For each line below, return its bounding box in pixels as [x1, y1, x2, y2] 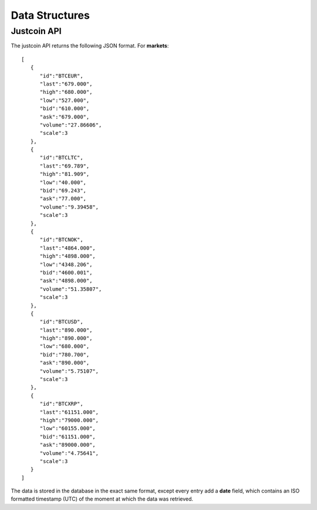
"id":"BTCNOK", [39, 236, 83, 243]
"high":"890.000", [39, 335, 93, 342]
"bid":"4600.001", [39, 269, 93, 276]
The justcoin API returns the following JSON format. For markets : [11, 42, 169, 49]
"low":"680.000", [39, 343, 90, 350]
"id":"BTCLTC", [39, 154, 83, 161]
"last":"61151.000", [39, 409, 99, 416]
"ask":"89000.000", [39, 441, 96, 448]
